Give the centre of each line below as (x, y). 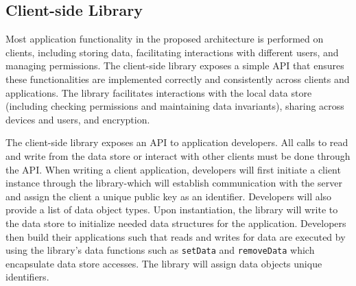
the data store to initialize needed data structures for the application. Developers (176, 223)
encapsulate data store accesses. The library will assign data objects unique (164, 263)
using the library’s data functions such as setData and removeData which (160, 250)
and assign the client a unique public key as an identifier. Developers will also (169, 196)
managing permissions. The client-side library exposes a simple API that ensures (175, 65)
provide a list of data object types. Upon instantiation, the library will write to (172, 210)
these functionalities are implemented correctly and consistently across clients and (178, 79)
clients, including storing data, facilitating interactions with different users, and (172, 52)
